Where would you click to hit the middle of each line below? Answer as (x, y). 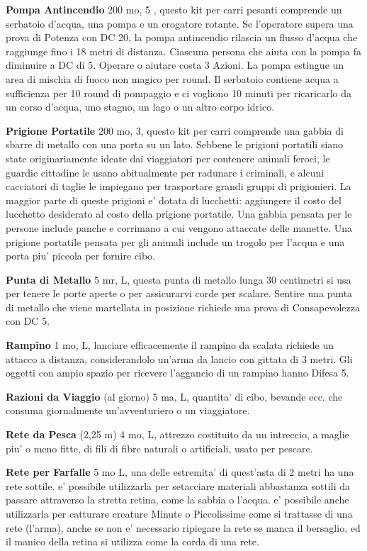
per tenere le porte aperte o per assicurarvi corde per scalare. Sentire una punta (179, 293)
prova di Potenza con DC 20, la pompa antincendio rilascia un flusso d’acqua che (182, 37)
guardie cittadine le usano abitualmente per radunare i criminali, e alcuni (165, 172)
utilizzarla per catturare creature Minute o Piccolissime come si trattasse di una (179, 513)
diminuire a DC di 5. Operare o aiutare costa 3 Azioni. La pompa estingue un (175, 65)
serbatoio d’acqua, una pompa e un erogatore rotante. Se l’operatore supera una (180, 23)
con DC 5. (28, 321)
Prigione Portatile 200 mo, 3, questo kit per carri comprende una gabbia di (175, 130)
